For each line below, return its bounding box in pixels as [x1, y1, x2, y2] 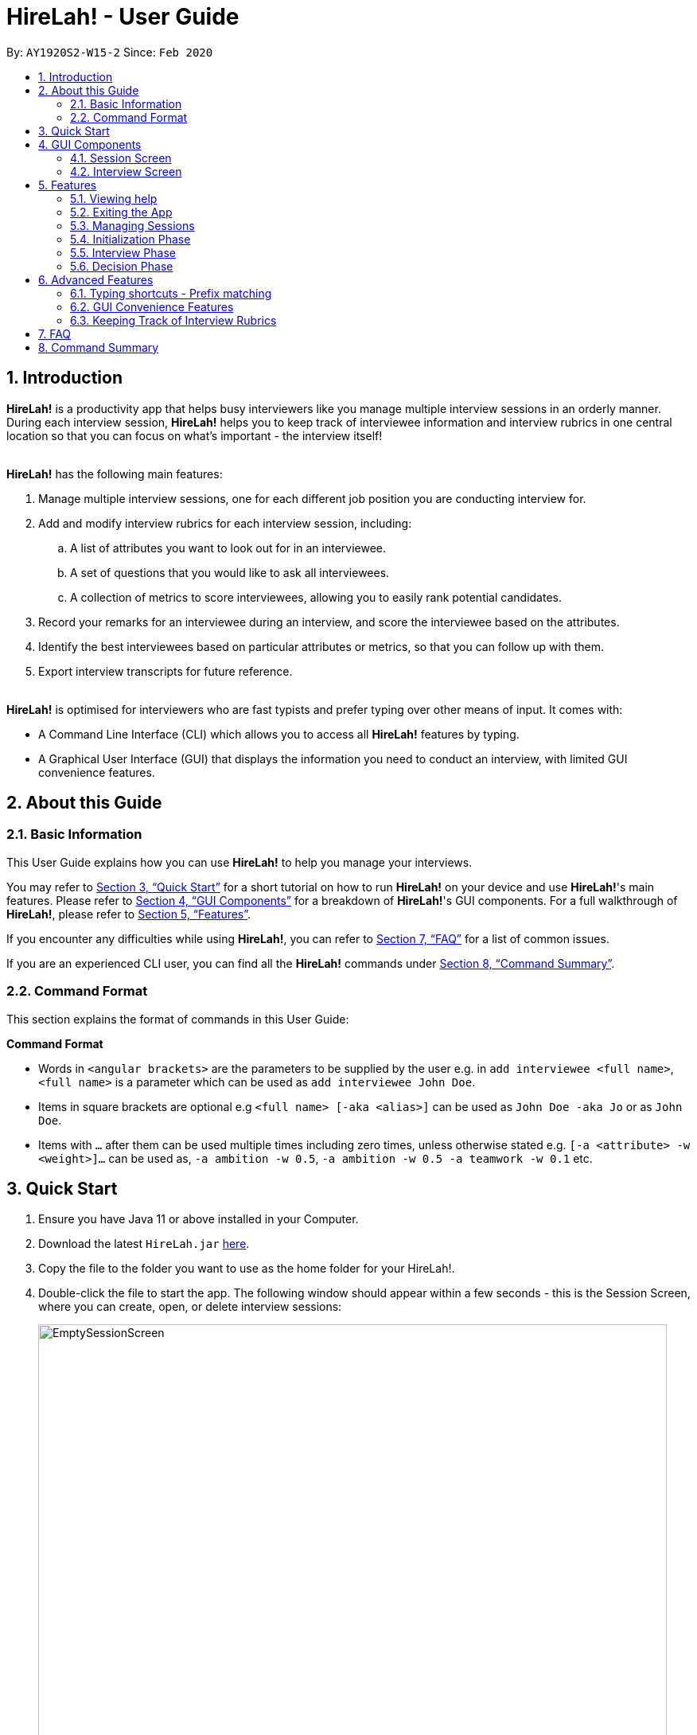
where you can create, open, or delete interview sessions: [38, 1300, 342, 1314]
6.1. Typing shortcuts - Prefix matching [70, 286, 272, 300]
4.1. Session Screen [70, 150, 172, 165]
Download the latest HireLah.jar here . [38, 1237, 250, 1251]
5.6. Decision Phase [70, 259, 173, 273]
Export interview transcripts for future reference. [38, 664, 293, 678]
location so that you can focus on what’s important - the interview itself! [6, 428, 383, 443]
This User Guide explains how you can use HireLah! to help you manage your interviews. [6, 855, 473, 869]
